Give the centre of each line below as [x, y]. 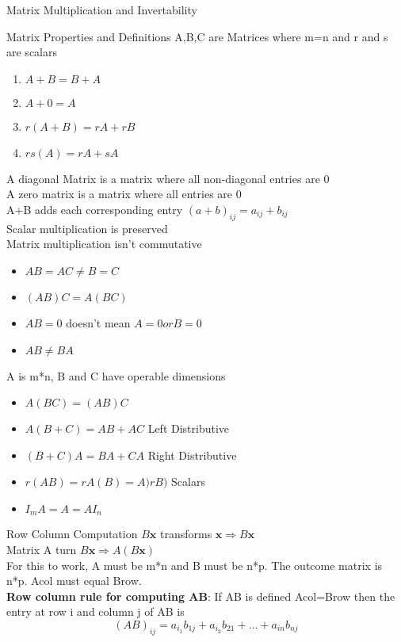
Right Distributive [192, 455]
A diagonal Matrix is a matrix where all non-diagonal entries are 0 [168, 178]
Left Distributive [189, 428]
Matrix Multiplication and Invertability [102, 10]
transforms [186, 534]
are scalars [32, 52]
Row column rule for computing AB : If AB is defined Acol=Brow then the [201, 596]
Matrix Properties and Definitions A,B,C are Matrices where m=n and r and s [197, 36]
